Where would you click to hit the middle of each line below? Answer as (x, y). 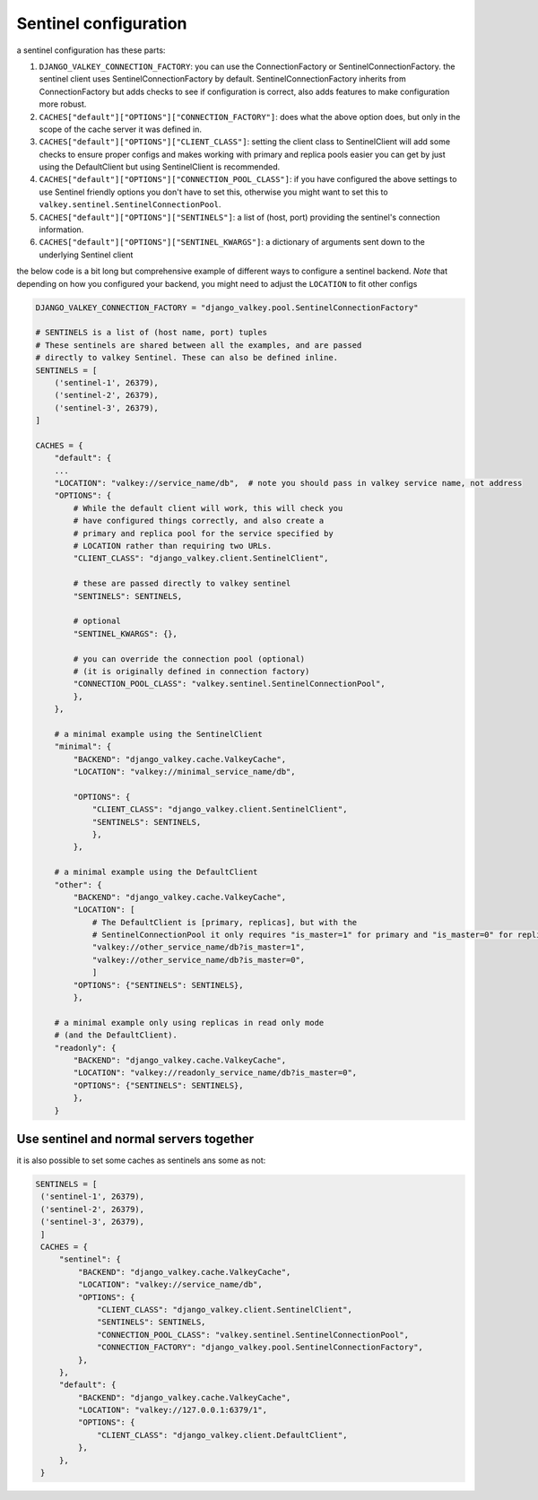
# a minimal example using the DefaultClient (156, 872)
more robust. (63, 104)
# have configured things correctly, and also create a (199, 521)
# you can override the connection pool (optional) (189, 659)
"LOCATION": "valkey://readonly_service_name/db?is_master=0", (215, 1073)
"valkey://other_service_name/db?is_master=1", (199, 947)
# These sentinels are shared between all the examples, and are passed (199, 345)
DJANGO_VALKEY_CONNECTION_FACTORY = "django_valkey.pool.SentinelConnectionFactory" (227, 308)
